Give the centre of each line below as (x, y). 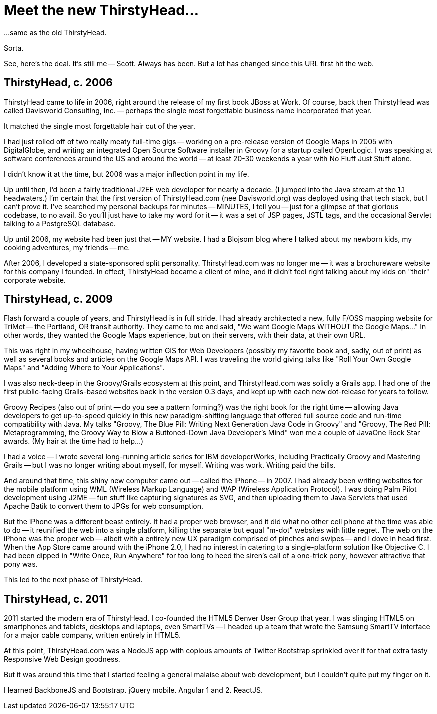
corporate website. (35, 280)
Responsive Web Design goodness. (62, 659)
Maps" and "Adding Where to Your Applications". (84, 368)
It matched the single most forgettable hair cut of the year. (100, 126)
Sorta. (14, 48)
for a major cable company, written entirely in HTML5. (92, 635)
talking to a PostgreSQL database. (60, 223)
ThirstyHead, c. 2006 (58, 83)
